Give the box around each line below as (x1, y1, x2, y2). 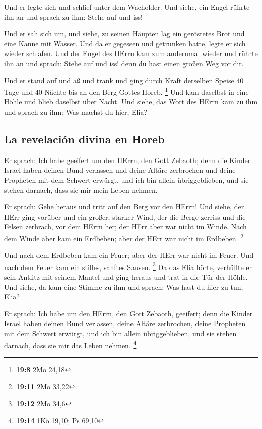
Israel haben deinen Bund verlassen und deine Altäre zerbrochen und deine (4, 165, 236, 175)
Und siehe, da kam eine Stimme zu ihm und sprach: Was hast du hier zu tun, (4, 281, 243, 292)
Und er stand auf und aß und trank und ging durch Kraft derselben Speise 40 (4, 75, 244, 85)
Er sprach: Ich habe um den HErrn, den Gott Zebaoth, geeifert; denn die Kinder (4, 308, 253, 318)
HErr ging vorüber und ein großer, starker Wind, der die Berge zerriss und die (4, 211, 246, 222)
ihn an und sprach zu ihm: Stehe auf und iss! (4, 11, 143, 22)
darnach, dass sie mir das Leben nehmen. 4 (4, 338, 137, 350)
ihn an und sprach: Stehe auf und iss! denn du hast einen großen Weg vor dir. (4, 58, 244, 68)
